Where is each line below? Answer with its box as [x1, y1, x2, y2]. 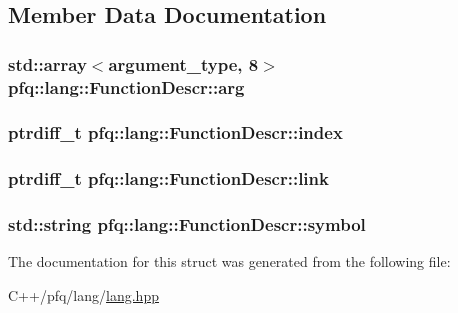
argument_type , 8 [108, 51, 259, 76]
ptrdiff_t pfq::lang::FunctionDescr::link [8, 166, 329, 191]
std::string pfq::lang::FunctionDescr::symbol [8, 212, 366, 237]
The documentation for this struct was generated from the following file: [8, 251, 451, 272]
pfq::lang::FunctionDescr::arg [8, 74, 245, 99]
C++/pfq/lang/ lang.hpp [8, 285, 159, 306]
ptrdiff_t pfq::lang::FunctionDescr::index [8, 120, 343, 145]
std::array [8, 51, 87, 76]
